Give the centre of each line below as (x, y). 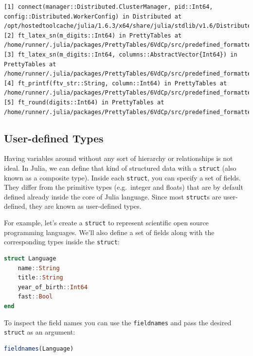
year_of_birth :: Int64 (53, 287)
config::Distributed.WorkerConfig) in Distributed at (93, 16)
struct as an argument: (40, 332)
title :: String (40, 278)
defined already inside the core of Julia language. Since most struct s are (113, 196)
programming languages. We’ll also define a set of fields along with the (109, 232)
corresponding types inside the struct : (62, 242)
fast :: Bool (35, 297)
